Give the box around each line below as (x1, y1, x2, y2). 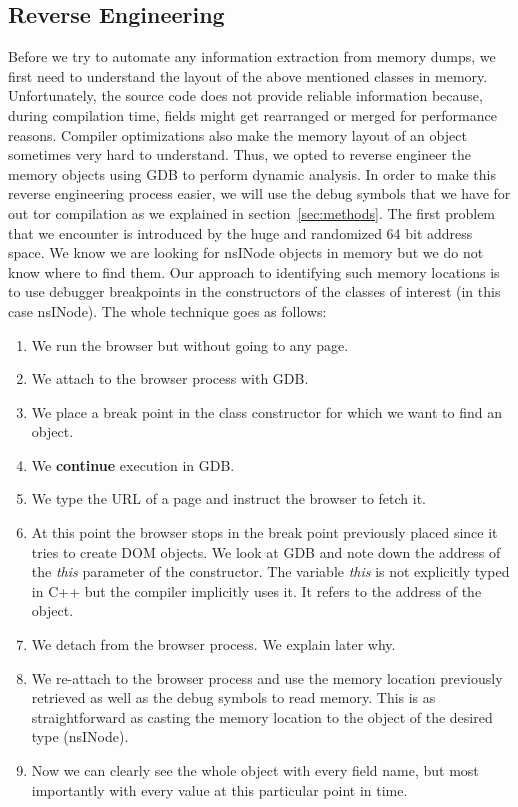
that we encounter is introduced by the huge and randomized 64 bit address (8, 222, 473, 243)
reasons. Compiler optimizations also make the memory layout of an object (8, 124, 467, 145)
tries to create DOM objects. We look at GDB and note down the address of (31, 541, 501, 562)
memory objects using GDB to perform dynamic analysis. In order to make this (8, 163, 496, 184)
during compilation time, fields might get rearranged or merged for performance (8, 104, 497, 125)
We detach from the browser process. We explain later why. (31, 634, 396, 655)
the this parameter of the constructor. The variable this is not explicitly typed (31, 561, 510, 582)
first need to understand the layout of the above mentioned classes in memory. (8, 65, 488, 86)
